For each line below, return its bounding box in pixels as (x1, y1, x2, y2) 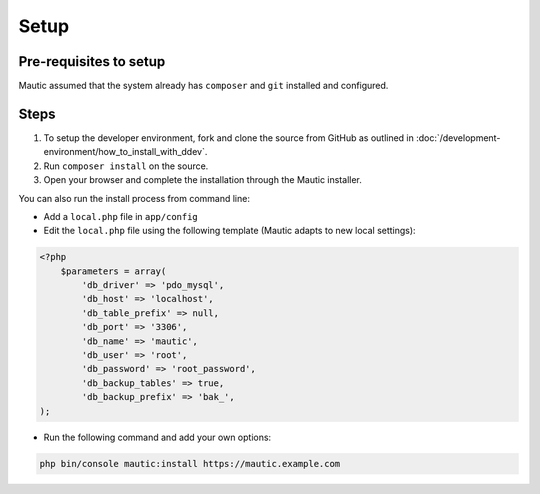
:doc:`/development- (415, 131, 501, 144)
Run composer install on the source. (43, 160, 209, 172)
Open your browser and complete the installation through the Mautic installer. (43, 174, 362, 186)
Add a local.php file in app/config (43, 210, 199, 222)
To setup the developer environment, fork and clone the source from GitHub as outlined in (43, 131, 415, 144)
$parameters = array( (60, 265, 167, 277)
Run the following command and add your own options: (43, 431, 272, 443)
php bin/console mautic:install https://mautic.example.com (39, 458, 341, 469)
